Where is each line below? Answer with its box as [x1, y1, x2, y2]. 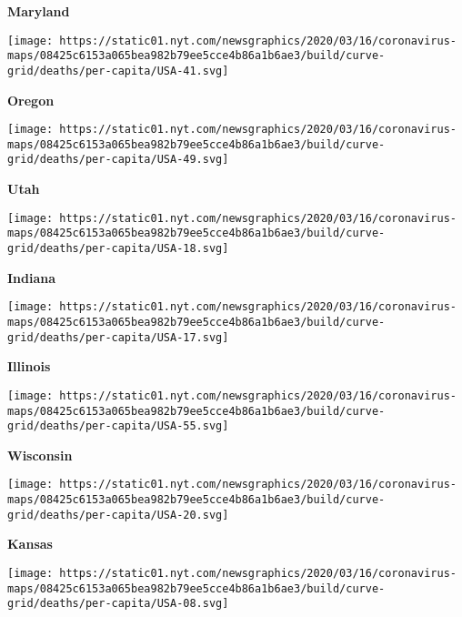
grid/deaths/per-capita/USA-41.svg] [7, 64, 229, 77]
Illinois [7, 357, 51, 376]
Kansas [7, 534, 53, 553]
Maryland [7, 2, 70, 20]
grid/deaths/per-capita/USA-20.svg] [7, 508, 229, 521]
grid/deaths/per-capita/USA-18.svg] [7, 242, 229, 256]
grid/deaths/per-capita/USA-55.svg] [7, 420, 229, 433]
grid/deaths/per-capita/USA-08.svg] [7, 597, 229, 611]
